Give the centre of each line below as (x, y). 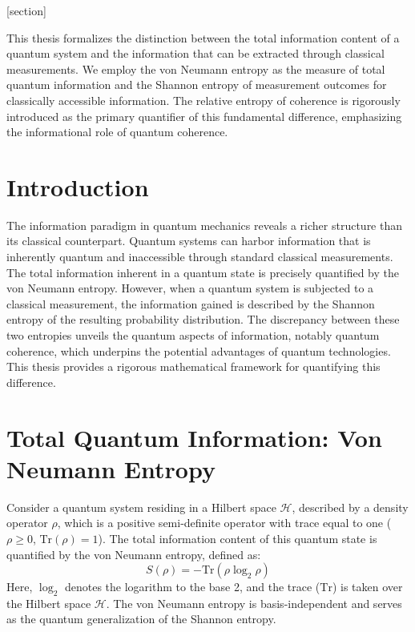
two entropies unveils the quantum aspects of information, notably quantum (193, 335)
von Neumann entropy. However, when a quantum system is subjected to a (190, 288)
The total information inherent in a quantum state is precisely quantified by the (203, 272)
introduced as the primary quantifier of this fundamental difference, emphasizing (204, 116)
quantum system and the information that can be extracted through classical (195, 53)
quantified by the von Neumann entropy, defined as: (134, 554)
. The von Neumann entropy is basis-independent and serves (254, 603)
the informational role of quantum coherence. (117, 132)
